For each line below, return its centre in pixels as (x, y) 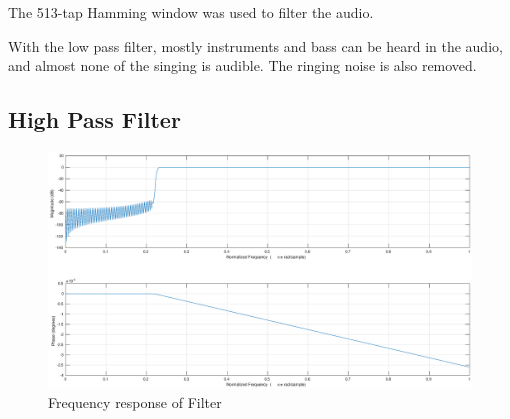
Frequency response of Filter (135, 402)
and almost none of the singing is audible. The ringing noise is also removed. (242, 65)
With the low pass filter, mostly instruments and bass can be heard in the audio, (255, 45)
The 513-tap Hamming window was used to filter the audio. (191, 12)
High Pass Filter (94, 119)
